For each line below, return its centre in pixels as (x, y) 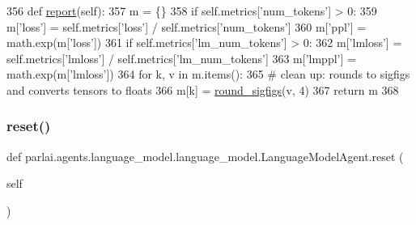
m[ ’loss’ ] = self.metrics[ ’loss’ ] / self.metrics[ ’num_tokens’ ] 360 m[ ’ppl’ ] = (187, 26)
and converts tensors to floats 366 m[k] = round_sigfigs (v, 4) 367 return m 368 (203, 89)
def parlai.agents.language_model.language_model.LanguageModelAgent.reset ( (205, 156)
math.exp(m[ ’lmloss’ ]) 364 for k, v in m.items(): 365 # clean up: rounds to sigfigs (208, 74)
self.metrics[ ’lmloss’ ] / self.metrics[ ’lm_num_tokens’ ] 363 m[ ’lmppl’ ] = (181, 58)
